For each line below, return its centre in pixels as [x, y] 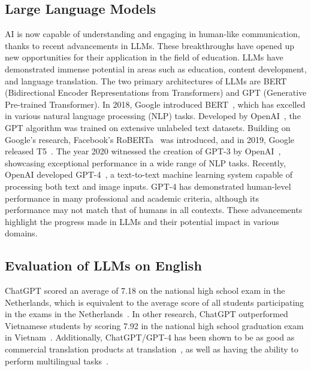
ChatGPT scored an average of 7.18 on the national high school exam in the [145, 291]
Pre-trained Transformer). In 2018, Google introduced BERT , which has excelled [155, 104]
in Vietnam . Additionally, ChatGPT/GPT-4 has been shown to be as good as [150, 337]
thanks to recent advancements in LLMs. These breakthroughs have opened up [150, 45]
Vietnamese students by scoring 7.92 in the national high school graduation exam [154, 325]
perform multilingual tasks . [57, 361]
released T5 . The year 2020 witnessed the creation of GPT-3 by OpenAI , [143, 151]
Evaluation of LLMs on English [103, 265]
